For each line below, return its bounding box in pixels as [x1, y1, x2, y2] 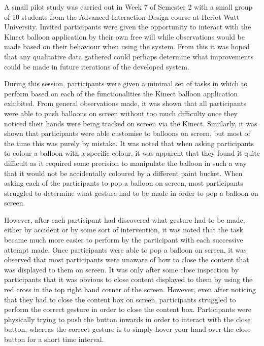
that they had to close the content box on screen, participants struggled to [4, 294, 236, 304]
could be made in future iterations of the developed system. [4, 61, 189, 72]
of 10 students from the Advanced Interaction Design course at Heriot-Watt [4, 11, 240, 22]
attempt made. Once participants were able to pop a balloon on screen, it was [4, 244, 247, 255]
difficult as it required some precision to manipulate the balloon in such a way [4, 157, 247, 168]
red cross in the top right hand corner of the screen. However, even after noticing [4, 284, 256, 295]
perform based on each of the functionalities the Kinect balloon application [4, 88, 238, 98]
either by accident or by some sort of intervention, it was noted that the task [4, 224, 243, 235]
